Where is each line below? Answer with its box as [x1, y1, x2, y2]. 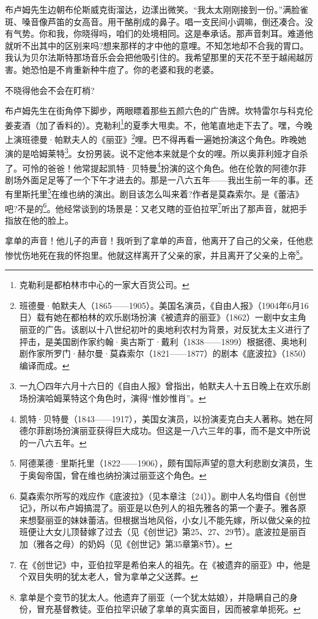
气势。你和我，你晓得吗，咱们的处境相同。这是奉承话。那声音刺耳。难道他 [13, 27, 313, 40]
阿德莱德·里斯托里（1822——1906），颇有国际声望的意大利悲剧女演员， [19, 457, 305, 469]
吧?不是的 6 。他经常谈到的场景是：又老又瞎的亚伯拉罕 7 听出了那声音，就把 [5, 200, 299, 215]
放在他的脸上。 [13, 213, 73, 226]
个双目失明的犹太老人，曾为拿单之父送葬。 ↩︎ [19, 570, 198, 583]
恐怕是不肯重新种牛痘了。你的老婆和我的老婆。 [30, 63, 219, 75]
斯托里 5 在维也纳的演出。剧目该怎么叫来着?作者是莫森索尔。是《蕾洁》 [21, 186, 304, 200]
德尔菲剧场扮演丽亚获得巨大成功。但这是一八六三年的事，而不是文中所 [19, 424, 302, 437]
